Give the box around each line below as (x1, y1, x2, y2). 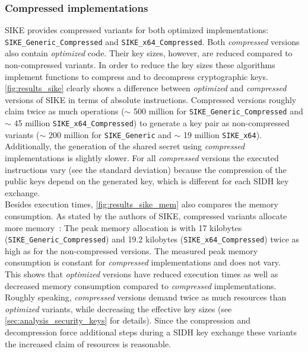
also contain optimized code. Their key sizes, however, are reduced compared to (5, 47, 293, 59)
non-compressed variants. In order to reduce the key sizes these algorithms (5, 59, 275, 71)
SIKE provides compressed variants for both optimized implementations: (5, 24, 269, 36)
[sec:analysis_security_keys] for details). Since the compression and (5, 314, 251, 327)
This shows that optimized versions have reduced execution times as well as (5, 268, 278, 280)
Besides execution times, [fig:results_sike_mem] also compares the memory (5, 198, 278, 210)
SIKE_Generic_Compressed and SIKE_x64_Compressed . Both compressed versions (5, 35, 300, 47)
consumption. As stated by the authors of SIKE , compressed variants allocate (5, 209, 287, 222)
